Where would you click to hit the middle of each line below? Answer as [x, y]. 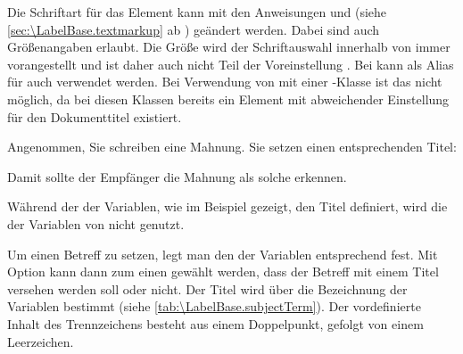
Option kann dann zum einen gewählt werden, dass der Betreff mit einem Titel [223, 272]
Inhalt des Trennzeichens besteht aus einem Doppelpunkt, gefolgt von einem [215, 323]
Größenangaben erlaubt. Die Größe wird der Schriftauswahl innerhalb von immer [229, 47]
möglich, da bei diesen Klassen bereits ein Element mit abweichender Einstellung [228, 99]
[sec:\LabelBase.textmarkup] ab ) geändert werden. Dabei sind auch [194, 29]
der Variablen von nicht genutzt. [96, 223]
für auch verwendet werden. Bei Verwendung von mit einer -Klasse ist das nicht [225, 82]
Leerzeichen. [41, 341]
